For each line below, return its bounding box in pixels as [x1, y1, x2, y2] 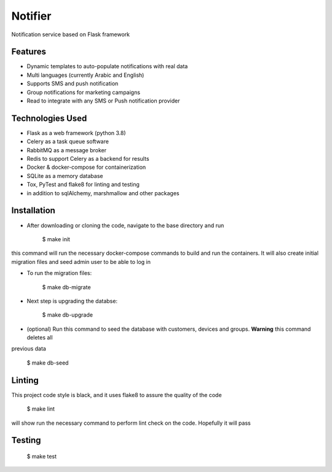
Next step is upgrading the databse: [26, 297, 118, 304]
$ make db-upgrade [42, 311, 93, 319]
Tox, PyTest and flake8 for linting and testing [26, 181, 140, 188]
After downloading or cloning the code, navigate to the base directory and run [26, 222, 224, 229]
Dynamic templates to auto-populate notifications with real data [26, 63, 188, 70]
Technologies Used [11, 113, 87, 123]
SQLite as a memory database [26, 172, 103, 179]
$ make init [42, 235, 71, 242]
